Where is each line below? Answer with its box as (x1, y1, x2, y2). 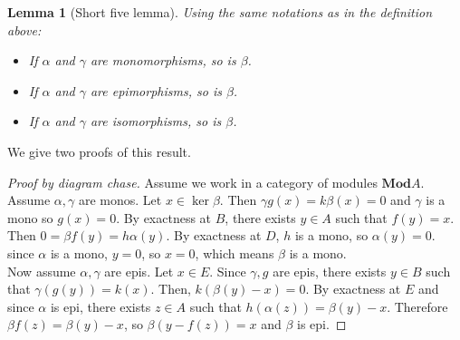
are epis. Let (104, 261, 174, 280)
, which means (195, 243, 274, 262)
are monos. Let (78, 190, 162, 209)
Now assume (7, 261, 76, 280)
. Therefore (387, 296, 448, 316)
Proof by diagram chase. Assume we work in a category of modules (7, 172, 378, 191)
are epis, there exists (273, 261, 387, 280)
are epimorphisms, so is (90, 81, 222, 100)
